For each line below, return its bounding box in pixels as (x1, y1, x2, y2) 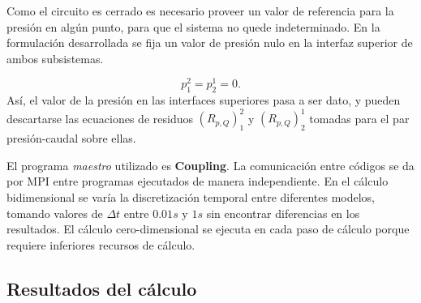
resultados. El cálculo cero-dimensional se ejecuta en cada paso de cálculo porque (6, 220, 410, 237)
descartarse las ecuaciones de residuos (6, 109, 193, 126)
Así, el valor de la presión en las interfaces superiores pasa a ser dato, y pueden (6, 92, 401, 109)
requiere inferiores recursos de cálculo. (6, 236, 195, 253)
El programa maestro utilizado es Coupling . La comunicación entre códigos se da (6, 156, 415, 173)
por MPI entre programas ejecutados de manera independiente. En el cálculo (6, 173, 389, 190)
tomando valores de (6, 204, 103, 221)
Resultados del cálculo (6, 275, 197, 301)
